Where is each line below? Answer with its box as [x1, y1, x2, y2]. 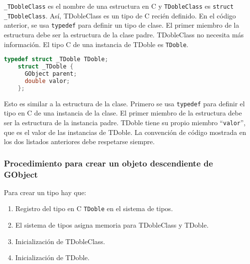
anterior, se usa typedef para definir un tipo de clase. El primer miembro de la [4, 20, 239, 30]
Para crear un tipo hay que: [4, 187, 86, 197]
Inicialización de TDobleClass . [15, 236, 105, 246]
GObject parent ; [24, 70, 77, 77]
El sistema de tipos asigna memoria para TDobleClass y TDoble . [15, 220, 209, 230]
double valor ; [24, 77, 70, 84]
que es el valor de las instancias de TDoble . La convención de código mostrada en [4, 127, 246, 137]
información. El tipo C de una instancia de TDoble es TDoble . [4, 39, 188, 49]
